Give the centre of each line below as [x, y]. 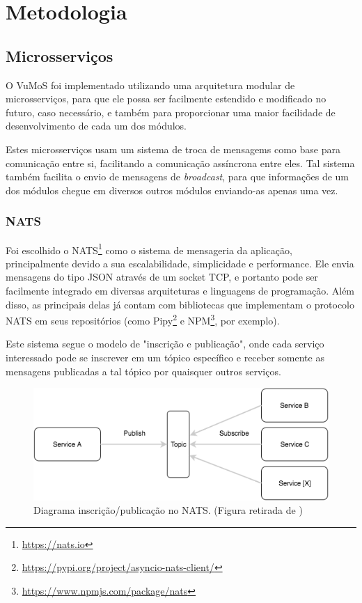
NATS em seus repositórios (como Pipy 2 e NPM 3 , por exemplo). [143, 319]
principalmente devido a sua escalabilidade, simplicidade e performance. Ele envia [180, 263]
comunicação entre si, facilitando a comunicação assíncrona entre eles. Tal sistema [180, 163]
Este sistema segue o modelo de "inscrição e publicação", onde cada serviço [165, 344]
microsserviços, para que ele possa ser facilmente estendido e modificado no [166, 99]
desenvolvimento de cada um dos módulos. [96, 126]
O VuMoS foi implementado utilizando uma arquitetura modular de [150, 85]
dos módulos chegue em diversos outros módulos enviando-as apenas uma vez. [172, 190]
